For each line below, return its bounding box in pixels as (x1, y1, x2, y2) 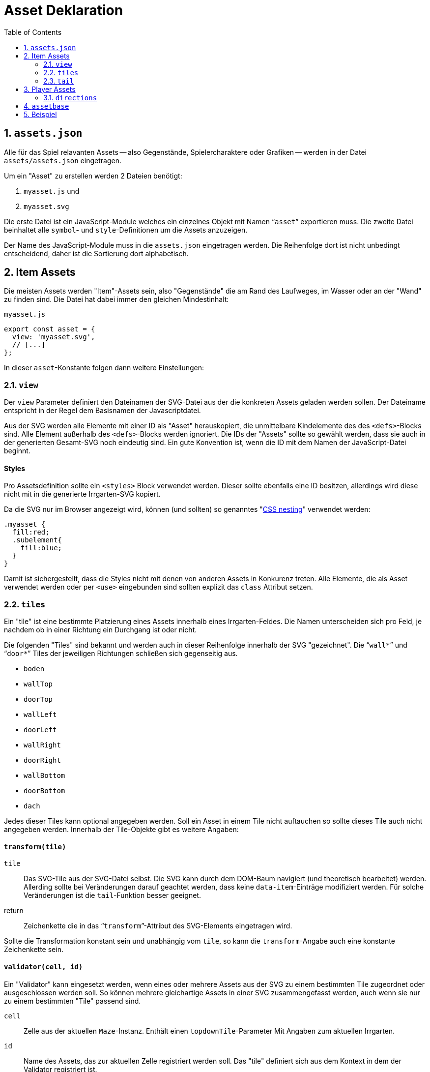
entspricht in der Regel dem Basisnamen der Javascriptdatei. (4, 406, 201, 415)
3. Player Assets (24, 85, 76, 93)
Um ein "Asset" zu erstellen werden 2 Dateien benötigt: (4, 171, 182, 180)
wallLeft (24, 711, 57, 719)
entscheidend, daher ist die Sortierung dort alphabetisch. (4, 249, 189, 258)
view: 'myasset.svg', (12, 333, 95, 341)
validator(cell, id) (4, 962, 83, 971)
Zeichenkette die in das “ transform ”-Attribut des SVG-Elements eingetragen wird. (24, 922, 292, 930)
